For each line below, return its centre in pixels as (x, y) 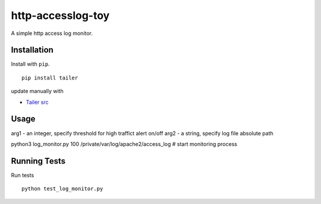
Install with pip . (30, 64)
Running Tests (38, 161)
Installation (32, 50)
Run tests (23, 175)
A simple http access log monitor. (52, 33)
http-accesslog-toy (60, 15)
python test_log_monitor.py (62, 189)
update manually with (37, 91)
